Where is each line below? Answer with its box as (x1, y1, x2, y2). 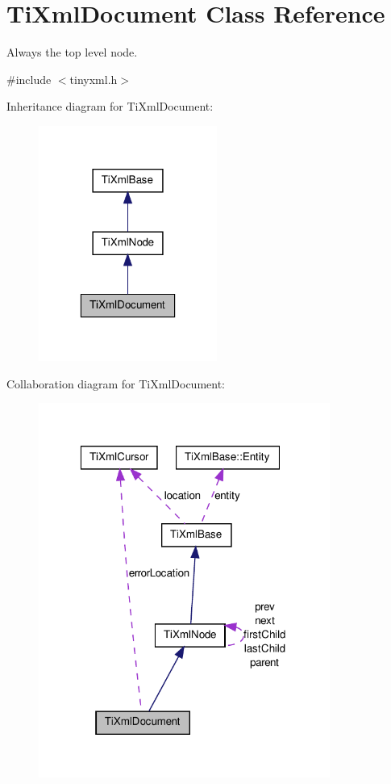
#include (6, 70, 52, 87)
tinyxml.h (69, 70, 118, 87)
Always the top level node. (6, 44, 138, 61)
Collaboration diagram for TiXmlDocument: (6, 375, 226, 392)
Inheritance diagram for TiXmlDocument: (6, 98, 214, 115)
